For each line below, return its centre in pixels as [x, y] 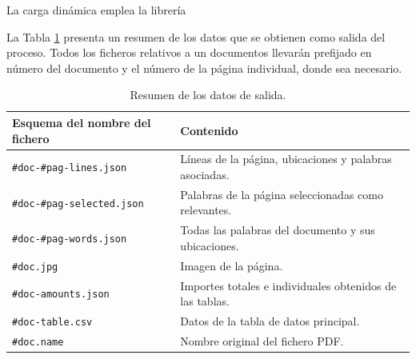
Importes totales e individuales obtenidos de [288, 285]
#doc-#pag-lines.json [70, 168]
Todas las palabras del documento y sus [278, 230]
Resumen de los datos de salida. [208, 95]
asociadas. [205, 174]
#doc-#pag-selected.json [78, 203]
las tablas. [205, 301]
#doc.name [38, 342]
